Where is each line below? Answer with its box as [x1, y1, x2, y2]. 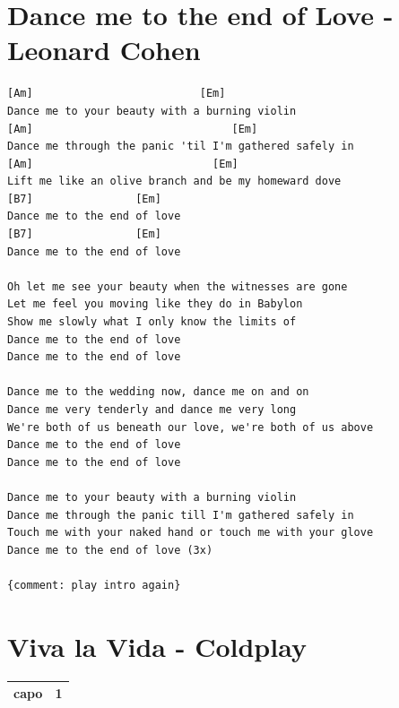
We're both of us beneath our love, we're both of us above [7, 420, 374, 434]
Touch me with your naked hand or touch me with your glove [7, 526, 374, 540]
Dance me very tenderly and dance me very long [7, 403, 297, 416]
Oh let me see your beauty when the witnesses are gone [7, 280, 348, 293]
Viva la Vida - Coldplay [7, 627, 307, 664]
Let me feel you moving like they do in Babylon [7, 298, 303, 311]
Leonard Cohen [7, 31, 201, 68]
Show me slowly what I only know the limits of [7, 315, 297, 329]
